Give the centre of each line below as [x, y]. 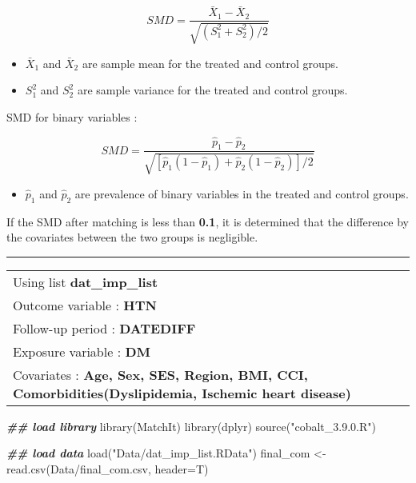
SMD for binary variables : [72, 116]
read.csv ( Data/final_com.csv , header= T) [108, 469]
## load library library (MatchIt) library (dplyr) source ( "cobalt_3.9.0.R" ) [191, 426]
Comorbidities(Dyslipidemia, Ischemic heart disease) [182, 393]
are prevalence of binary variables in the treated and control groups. [242, 193]
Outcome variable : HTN [85, 305]
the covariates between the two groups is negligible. [132, 237]
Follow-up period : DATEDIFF [104, 328]
